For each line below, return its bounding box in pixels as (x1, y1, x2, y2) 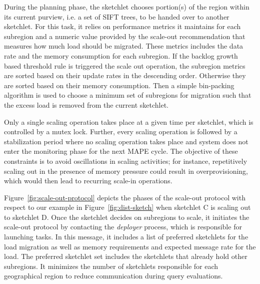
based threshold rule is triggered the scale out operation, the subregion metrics (4, 60, 245, 71)
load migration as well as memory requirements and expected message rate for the (4, 241, 256, 251)
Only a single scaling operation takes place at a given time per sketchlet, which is (4, 116, 253, 127)
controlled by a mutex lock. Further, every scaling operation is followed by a (4, 126, 237, 137)
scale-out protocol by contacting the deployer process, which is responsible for (4, 221, 242, 232)
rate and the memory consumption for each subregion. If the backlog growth (4, 50, 238, 61)
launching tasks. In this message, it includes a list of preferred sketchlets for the (4, 231, 248, 242)
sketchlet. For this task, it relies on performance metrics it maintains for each (4, 21, 241, 32)
